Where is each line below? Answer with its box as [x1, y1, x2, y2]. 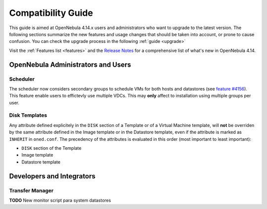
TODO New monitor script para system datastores [9, 197, 111, 203]
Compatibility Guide [9, 7, 93, 18]
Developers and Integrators [9, 172, 96, 180]
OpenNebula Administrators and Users [9, 60, 131, 69]
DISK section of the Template [21, 145, 82, 151]
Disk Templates [9, 112, 47, 119]
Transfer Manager [9, 187, 54, 194]
